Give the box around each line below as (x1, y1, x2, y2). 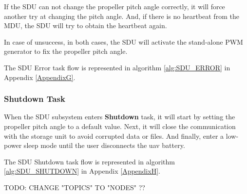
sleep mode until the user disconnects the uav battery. (23, 140, 185, 150)
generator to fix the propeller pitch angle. (4, 46, 128, 56)
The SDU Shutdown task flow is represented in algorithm (4, 156, 175, 166)
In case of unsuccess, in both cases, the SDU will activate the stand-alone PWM (4, 36, 243, 47)
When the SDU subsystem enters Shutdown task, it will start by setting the (4, 112, 235, 122)
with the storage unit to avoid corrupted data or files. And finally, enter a (4, 130, 224, 141)
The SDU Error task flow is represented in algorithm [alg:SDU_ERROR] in (4, 62, 230, 72)
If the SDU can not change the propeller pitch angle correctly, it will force (4, 1, 225, 11)
